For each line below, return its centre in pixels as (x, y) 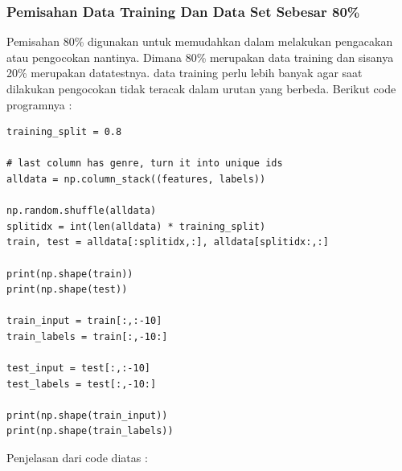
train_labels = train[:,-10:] (87, 336)
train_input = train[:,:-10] (84, 321)
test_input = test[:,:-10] (78, 369)
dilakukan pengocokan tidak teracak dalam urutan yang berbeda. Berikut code (201, 88)
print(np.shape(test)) (67, 290)
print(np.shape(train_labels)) (90, 431)
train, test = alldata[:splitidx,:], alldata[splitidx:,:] (168, 242)
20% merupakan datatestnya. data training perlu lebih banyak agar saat (185, 73)
